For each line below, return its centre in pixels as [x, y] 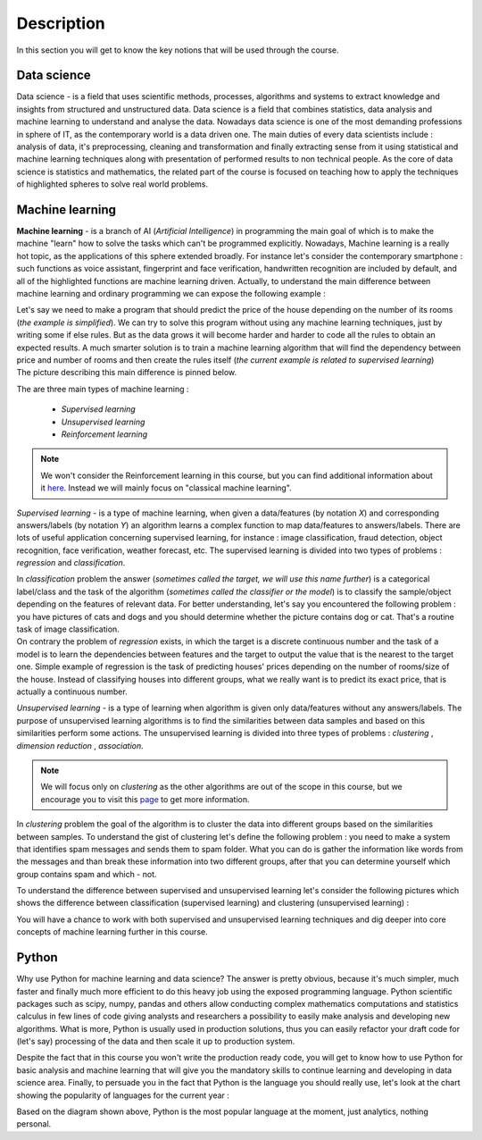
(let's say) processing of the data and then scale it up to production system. [156, 1042]
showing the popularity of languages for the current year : [123, 1095]
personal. [34, 1124]
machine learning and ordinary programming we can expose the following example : [171, 294]
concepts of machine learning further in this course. [112, 932]
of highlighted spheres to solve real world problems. [112, 184]
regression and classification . [71, 563]
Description [61, 23]
